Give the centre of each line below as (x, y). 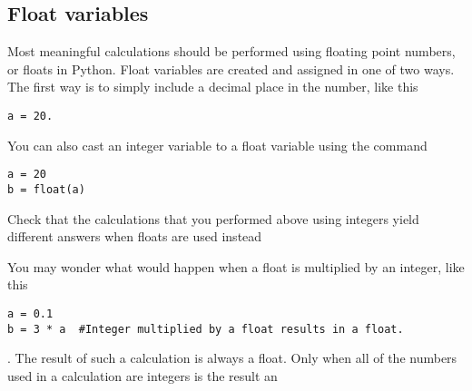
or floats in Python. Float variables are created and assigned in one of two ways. (231, 68)
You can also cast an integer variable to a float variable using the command (217, 145)
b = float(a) (46, 189)
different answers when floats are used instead (135, 236)
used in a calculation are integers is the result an (143, 375)
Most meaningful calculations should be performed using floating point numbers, (231, 51)
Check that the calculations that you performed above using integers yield (213, 218)
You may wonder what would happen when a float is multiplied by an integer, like (236, 266)
